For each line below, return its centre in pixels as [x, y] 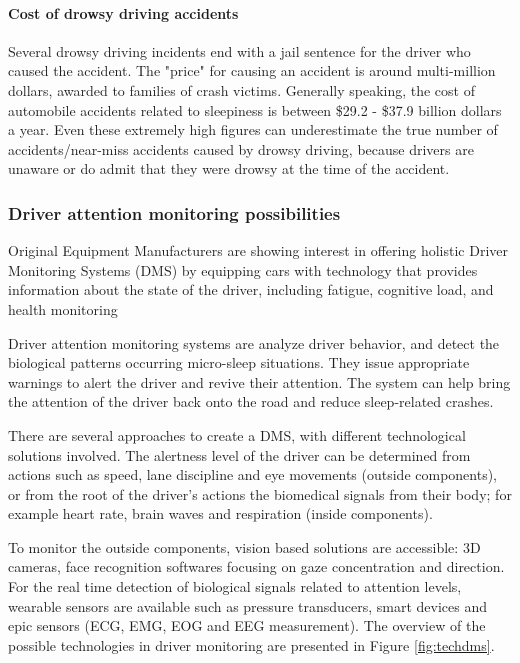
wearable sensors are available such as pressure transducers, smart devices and [248, 605]
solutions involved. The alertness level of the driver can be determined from [239, 454]
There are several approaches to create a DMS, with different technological [237, 434]
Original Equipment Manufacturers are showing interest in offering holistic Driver [258, 250]
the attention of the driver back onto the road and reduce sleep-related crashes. [251, 401]
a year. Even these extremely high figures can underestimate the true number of [253, 129]
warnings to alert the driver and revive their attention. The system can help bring [259, 381]
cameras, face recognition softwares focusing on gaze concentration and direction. [256, 566]
